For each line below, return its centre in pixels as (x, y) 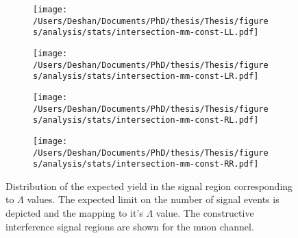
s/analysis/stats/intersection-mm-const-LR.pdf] (146, 76)
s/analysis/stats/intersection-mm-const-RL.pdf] (146, 120)
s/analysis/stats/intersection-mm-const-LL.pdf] (146, 33)
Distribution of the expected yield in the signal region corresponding (149, 186)
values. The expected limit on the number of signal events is (153, 199)
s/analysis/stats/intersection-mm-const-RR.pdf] (146, 164)
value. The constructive (205, 213)
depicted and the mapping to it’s (74, 213)
